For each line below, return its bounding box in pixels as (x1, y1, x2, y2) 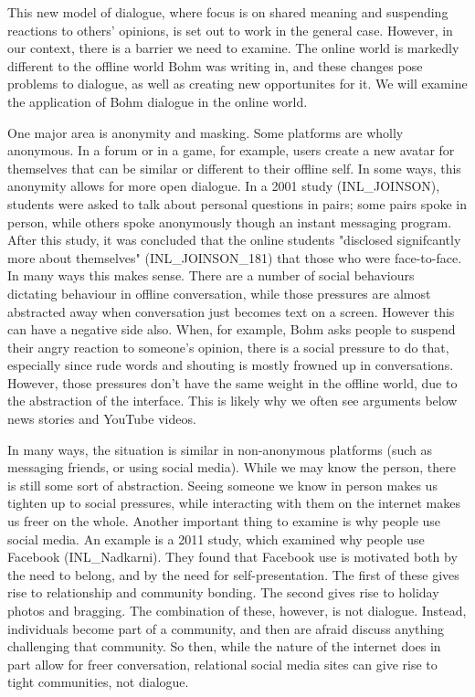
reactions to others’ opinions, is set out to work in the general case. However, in (7, 20, 453, 39)
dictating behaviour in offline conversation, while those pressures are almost (7, 283, 431, 302)
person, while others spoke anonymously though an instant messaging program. (7, 212, 452, 231)
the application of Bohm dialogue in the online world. (7, 91, 308, 111)
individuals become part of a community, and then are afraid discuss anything (7, 618, 445, 638)
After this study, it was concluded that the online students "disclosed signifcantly (7, 230, 461, 249)
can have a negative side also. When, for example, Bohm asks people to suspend (7, 320, 456, 339)
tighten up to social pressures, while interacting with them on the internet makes (7, 493, 460, 512)
